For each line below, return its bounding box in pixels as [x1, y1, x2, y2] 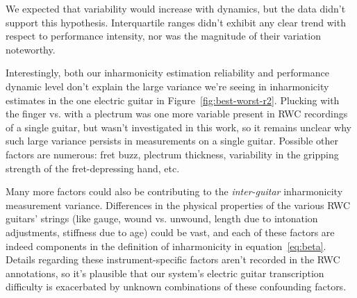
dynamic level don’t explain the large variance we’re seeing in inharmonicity [6, 78, 329, 93]
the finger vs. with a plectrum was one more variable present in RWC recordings [6, 106, 348, 121]
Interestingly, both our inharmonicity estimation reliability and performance [6, 65, 329, 80]
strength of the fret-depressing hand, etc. [6, 160, 180, 175]
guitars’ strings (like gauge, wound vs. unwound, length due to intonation [6, 211, 318, 226]
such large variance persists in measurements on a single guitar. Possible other [6, 133, 339, 148]
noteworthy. [6, 42, 56, 56]
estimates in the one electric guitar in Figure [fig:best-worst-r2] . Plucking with [6, 92, 340, 107]
